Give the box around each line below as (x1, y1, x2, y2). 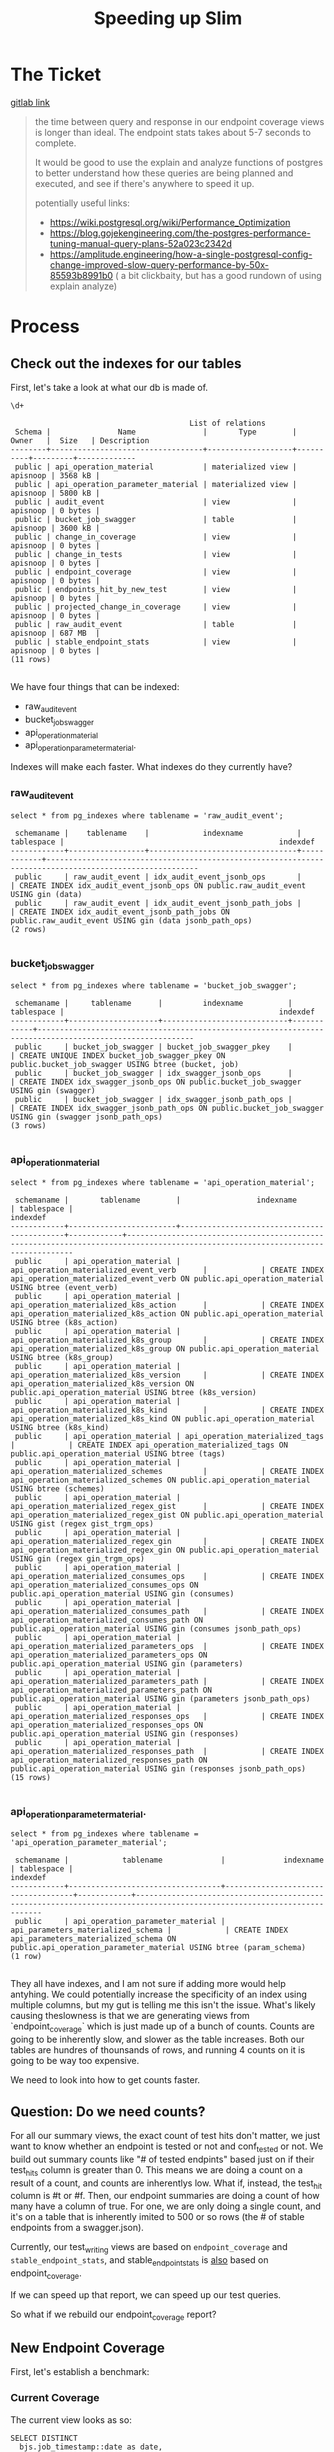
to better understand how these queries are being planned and (34, 167, 294, 179)
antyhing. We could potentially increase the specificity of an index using (10, 1988, 308, 2001)
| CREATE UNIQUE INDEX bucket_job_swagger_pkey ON (10, 1051, 226, 1061)
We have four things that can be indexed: (10, 680, 180, 692)
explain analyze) (49, 280, 118, 292)
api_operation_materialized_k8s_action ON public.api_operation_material (10, 1308, 325, 1319)
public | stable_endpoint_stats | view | (14, 637, 298, 647)
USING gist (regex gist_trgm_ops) (10, 1518, 155, 1529)
